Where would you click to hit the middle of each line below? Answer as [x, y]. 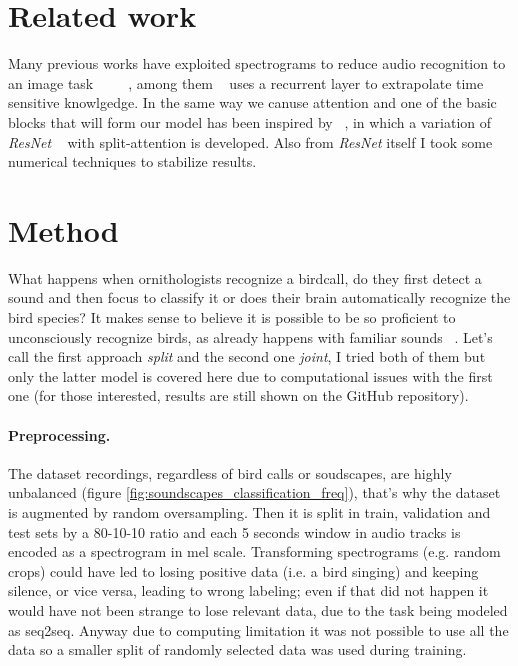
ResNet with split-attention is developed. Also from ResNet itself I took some [250, 141]
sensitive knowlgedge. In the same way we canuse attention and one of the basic [252, 102]
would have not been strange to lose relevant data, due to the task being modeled [258, 609]
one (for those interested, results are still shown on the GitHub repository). [238, 395]
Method [63, 229]
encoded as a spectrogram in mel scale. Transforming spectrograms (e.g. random [254, 551]
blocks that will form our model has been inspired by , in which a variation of [250, 121]
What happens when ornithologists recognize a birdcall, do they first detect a [245, 277]
